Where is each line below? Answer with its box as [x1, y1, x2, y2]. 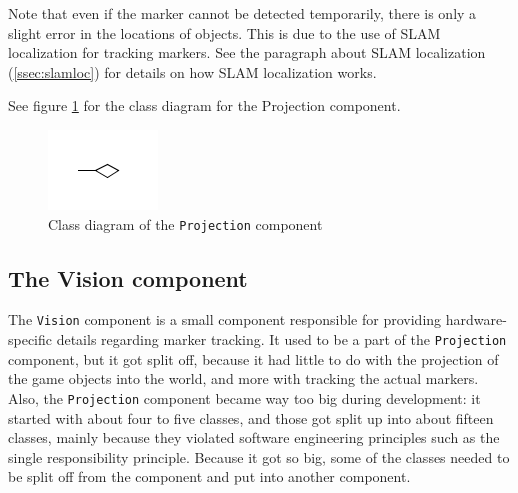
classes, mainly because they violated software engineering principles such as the [8, 427, 500, 448]
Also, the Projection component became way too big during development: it [8, 387, 481, 408]
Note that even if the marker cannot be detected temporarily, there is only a [8, 3, 477, 23]
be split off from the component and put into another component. [8, 466, 411, 487]
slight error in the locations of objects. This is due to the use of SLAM [8, 22, 441, 43]
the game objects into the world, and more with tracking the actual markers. [8, 368, 479, 389]
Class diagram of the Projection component [48, 213, 323, 234]
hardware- [445, 309, 507, 330]
